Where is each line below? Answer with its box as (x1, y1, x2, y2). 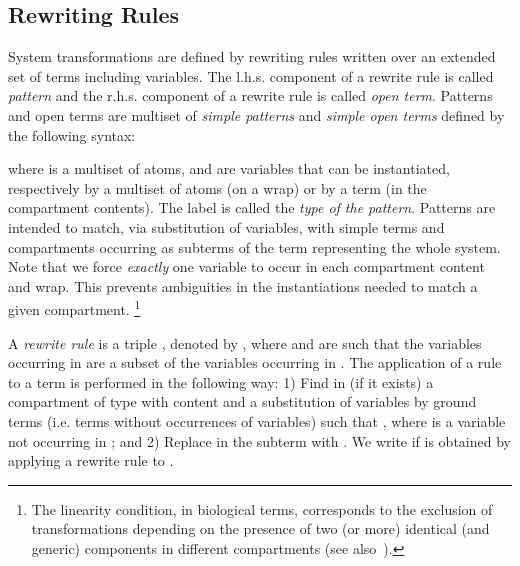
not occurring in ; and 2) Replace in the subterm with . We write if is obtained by (8, 430, 511, 451)
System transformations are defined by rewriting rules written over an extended (8, 46, 496, 67)
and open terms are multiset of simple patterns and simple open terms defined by (8, 104, 505, 125)
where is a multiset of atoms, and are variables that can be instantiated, (8, 158, 450, 179)
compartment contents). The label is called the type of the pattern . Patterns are (8, 197, 496, 218)
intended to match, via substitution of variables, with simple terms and (8, 216, 445, 237)
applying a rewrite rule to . (8, 450, 174, 471)
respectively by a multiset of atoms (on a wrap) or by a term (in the (8, 177, 427, 198)
